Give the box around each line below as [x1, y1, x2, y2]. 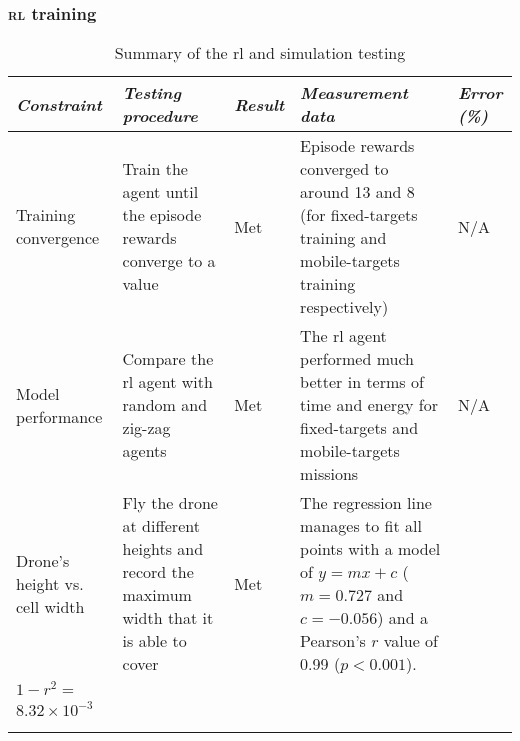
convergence [16, 226, 100, 250]
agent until [122, 180, 199, 204]
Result [234, 92, 285, 116]
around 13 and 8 [300, 180, 415, 204]
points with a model [300, 537, 441, 561]
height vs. [16, 571, 84, 595]
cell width [16, 594, 85, 618]
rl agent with [122, 370, 213, 394]
